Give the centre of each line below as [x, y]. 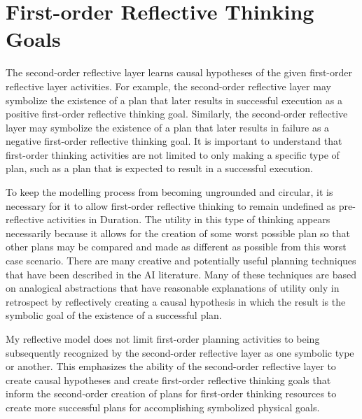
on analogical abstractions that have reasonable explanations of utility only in [173, 288]
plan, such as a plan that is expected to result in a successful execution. [159, 168]
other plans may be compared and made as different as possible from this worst [176, 247]
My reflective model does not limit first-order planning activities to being [163, 339]
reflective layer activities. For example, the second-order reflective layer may [168, 86]
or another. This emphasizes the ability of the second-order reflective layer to [171, 366]
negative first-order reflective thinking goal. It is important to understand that [174, 141]
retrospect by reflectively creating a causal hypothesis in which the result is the [176, 301]
